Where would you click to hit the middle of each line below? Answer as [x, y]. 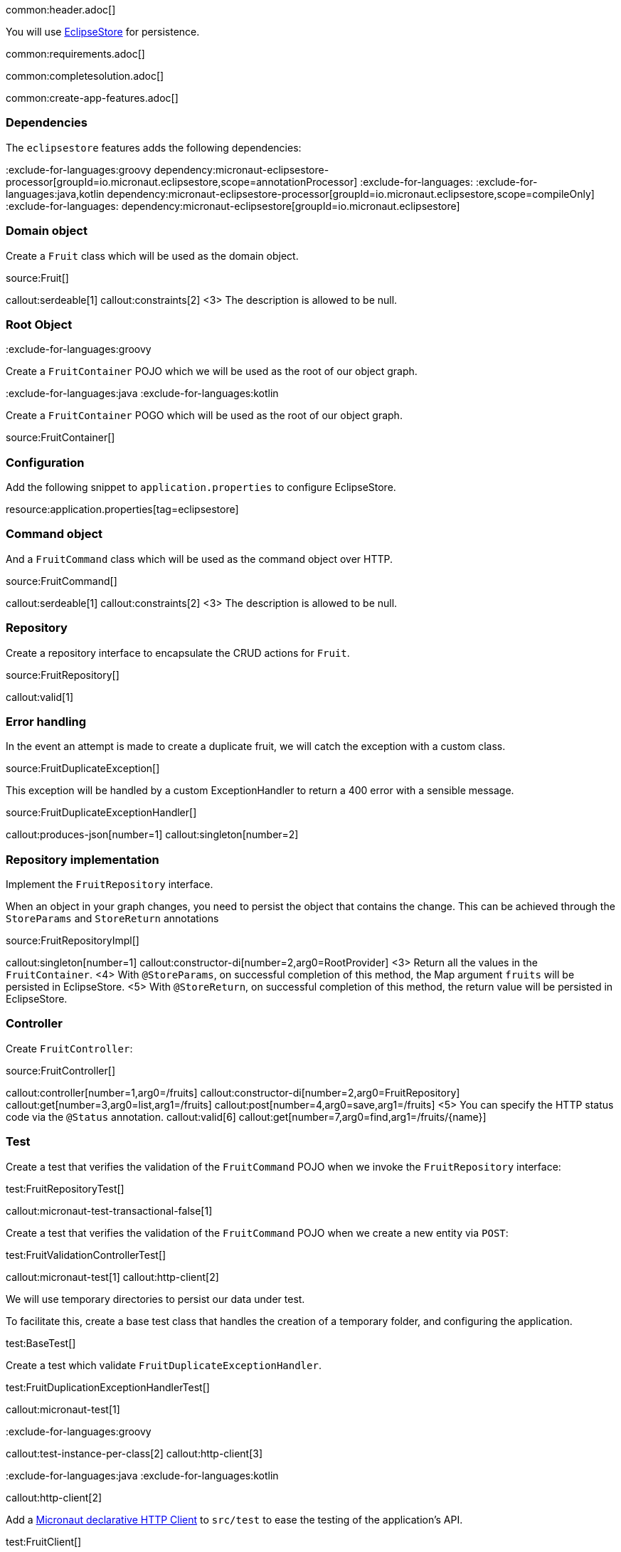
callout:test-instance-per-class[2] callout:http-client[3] [134, 1453]
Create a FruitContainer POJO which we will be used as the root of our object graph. [212, 371]
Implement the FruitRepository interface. [110, 884]
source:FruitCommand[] [62, 581]
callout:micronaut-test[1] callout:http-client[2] [112, 1277]
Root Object [39, 324]
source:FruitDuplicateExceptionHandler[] [101, 813]
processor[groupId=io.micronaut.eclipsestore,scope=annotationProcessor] [182, 181]
